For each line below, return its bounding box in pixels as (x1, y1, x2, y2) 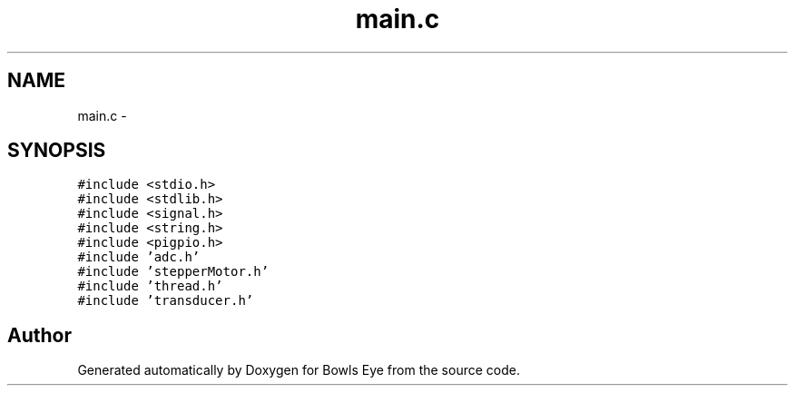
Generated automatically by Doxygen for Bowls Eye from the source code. (77, 362, 520, 378)
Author (7, 323, 72, 347)
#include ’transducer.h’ (77, 293, 254, 309)
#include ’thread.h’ (77, 279, 223, 294)
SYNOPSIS (7, 139, 106, 162)
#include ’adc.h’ (77, 250, 201, 265)
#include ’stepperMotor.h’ (77, 264, 270, 280)
